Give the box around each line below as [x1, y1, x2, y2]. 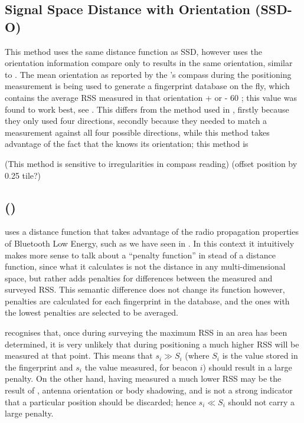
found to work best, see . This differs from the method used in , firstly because [5, 103, 289, 115]
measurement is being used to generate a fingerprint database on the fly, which [5, 80, 290, 92]
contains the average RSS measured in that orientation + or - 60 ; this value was [5, 91, 297, 103]
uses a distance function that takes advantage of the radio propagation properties [5, 225, 299, 238]
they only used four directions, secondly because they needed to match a [5, 114, 267, 127]
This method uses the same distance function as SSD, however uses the [5, 45, 262, 57]
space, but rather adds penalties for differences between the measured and [5, 271, 273, 284]
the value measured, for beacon [84, 360, 198, 373]
